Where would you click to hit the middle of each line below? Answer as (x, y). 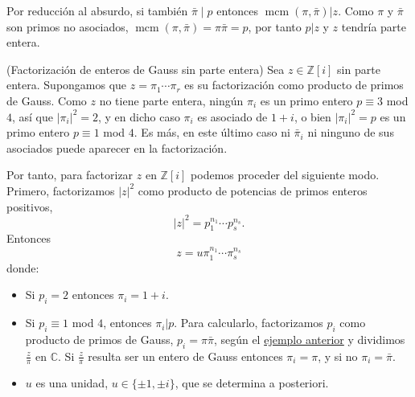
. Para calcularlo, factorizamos (249, 323)
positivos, (30, 206)
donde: (23, 267)
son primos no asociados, (68, 26)
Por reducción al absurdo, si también (97, 10)
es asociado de (232, 116)
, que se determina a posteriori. (252, 383)
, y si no (338, 356)
